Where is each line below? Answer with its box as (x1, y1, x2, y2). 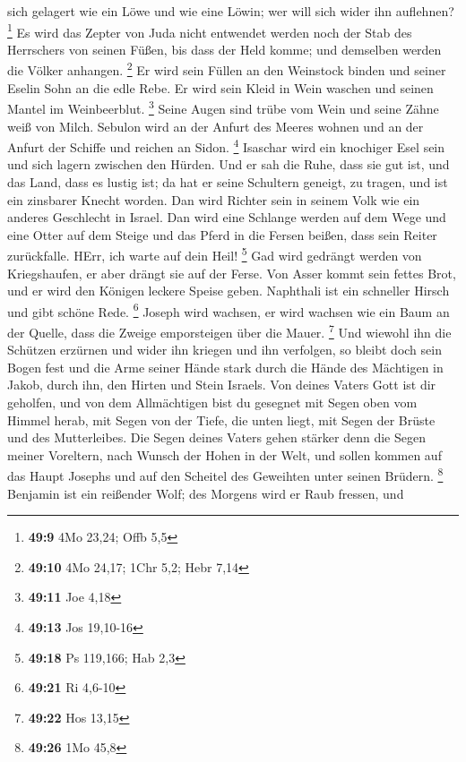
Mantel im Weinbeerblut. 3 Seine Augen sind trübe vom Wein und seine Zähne (7, 97, 439, 117)
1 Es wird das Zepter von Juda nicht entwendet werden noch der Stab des (7, 20, 412, 41)
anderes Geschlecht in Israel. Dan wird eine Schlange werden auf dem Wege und (7, 208, 446, 227)
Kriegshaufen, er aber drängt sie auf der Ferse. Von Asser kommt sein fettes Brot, (7, 263, 456, 282)
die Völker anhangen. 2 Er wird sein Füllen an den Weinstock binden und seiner (7, 58, 446, 80)
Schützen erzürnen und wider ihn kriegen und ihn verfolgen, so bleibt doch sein (7, 340, 442, 359)
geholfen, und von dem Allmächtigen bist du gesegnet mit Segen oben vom (7, 393, 418, 412)
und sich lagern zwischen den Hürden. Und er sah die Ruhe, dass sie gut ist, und (7, 155, 450, 174)
